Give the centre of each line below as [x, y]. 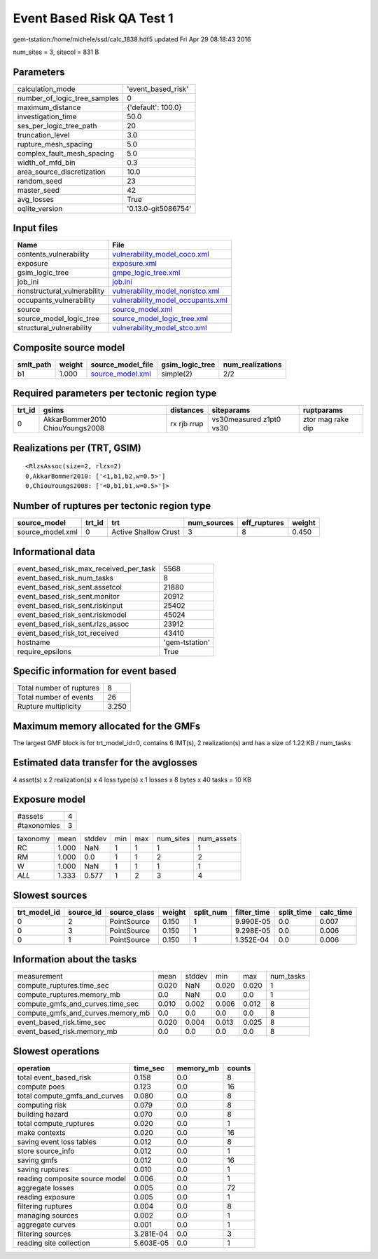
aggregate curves [47, 1225]
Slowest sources [50, 895]
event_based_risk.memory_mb [68, 1032]
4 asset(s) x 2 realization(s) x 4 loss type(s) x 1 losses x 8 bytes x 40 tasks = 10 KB [132, 780]
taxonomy [34, 839]
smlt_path [34, 365]
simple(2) [177, 374]
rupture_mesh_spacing [55, 144]
